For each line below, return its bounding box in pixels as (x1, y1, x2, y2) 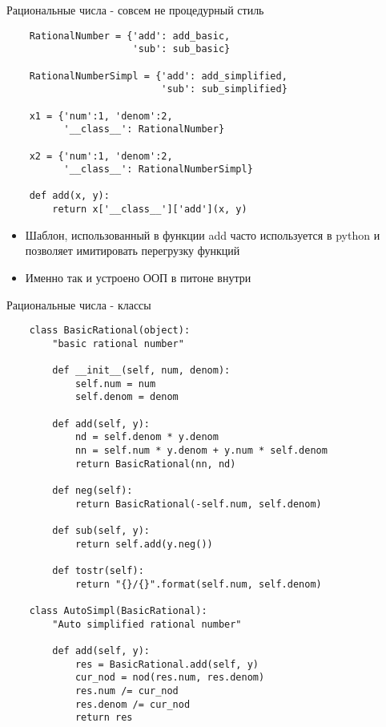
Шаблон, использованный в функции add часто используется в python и (25, 226, 380, 243)
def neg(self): (52, 485, 133, 497)
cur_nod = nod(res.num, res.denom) (74, 672, 265, 684)
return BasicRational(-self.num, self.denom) (74, 498, 322, 510)
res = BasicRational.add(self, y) (74, 658, 259, 670)
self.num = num (74, 378, 156, 390)
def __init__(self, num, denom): (52, 365, 231, 377)
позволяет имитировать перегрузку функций (25, 242, 240, 259)
